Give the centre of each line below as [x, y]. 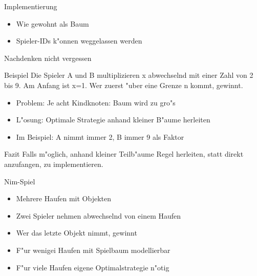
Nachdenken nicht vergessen [48, 58]
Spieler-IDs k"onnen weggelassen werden [79, 41]
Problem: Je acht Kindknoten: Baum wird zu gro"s [96, 102]
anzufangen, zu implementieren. [54, 164]
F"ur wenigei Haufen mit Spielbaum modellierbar [93, 250]
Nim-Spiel [20, 181]
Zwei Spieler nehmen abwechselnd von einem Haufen [99, 215]
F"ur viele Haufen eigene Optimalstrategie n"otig [93, 267]
